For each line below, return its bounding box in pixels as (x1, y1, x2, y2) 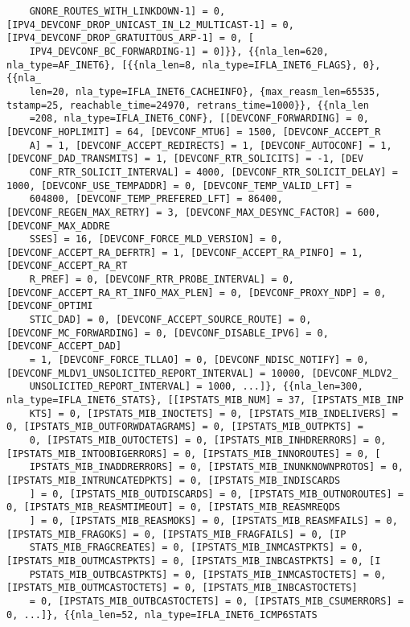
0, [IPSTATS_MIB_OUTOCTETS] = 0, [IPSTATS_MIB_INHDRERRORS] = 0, (29, 435, 387, 446)
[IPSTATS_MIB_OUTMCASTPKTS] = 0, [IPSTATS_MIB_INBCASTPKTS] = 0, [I (6, 555, 381, 567)
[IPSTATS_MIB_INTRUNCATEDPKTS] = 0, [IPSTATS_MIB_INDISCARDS (6, 474, 341, 486)
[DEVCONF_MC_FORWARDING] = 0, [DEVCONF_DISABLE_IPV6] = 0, (6, 327, 329, 339)
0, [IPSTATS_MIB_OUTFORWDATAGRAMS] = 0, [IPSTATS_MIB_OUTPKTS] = (6, 421, 363, 433)
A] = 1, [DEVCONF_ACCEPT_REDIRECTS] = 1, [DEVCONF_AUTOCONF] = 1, (29, 139, 392, 151)
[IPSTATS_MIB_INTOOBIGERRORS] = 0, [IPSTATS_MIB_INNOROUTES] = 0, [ (6, 448, 381, 460)
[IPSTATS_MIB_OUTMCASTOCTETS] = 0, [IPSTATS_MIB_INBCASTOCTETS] (6, 582, 358, 594)
